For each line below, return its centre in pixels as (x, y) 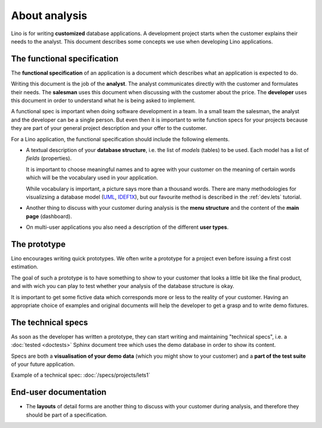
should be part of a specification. (66, 415)
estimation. (25, 267)
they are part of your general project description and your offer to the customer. (109, 128)
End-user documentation (59, 393)
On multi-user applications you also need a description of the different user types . (127, 227)
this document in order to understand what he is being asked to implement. (103, 101)
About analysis (49, 15)
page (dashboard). (49, 216)
